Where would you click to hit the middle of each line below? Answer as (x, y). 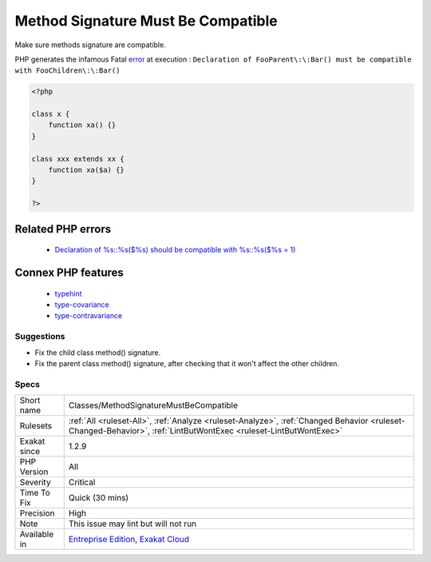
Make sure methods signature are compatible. (91, 45)
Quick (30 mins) (99, 498)
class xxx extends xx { (78, 159)
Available (37, 534)
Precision (37, 513)
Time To (35, 493)
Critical (82, 482)
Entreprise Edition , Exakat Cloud (129, 540)
